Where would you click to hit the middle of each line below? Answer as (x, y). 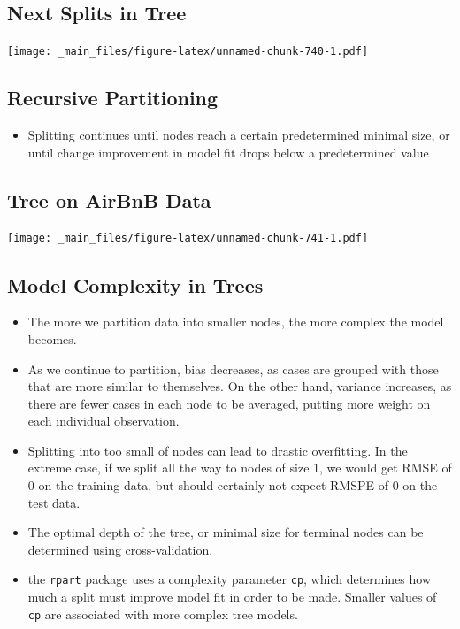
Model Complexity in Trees (135, 284)
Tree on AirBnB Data (109, 199)
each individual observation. (103, 421)
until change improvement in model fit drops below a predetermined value (228, 152)
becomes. (52, 338)
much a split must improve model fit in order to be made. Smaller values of (232, 597)
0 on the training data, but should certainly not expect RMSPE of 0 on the (233, 485)
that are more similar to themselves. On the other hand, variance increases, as (240, 386)
